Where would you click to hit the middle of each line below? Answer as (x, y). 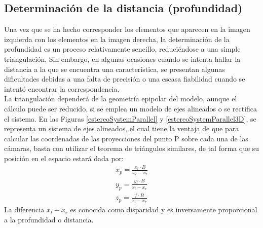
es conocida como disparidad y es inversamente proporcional (164, 210)
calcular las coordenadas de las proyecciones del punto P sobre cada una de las (126, 138)
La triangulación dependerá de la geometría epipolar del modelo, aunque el (121, 99)
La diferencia (24, 210)
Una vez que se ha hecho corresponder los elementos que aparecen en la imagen (127, 29)
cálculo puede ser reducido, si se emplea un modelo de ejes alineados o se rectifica (131, 108)
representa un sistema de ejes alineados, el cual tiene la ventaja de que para (122, 128)
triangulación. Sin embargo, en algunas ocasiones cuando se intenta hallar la (122, 59)
